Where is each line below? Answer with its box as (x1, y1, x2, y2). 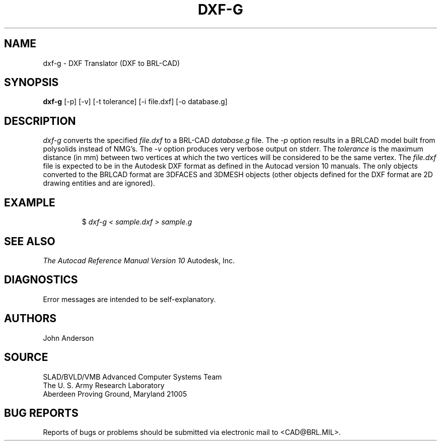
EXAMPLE (4, 196, 55, 209)
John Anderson (43, 333, 94, 342)
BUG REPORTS (4, 406, 79, 419)
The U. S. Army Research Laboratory (43, 381, 165, 390)
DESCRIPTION (4, 114, 76, 127)
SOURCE (4, 351, 48, 364)
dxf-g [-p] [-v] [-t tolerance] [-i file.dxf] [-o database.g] (43, 97, 228, 106)
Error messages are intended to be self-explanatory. (43, 294, 216, 304)
